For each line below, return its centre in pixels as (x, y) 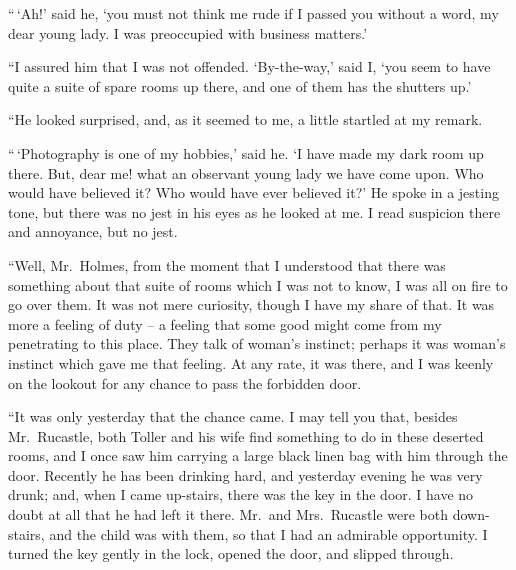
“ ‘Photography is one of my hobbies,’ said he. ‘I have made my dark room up (246, 152)
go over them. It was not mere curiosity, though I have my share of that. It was (251, 304)
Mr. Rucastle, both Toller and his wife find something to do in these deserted (246, 435)
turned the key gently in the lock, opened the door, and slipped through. (231, 553)
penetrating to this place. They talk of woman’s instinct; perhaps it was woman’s (257, 343)
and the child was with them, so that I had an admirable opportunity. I (268, 533)
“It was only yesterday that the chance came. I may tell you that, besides (233, 416)
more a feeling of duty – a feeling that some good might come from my (225, 323)
